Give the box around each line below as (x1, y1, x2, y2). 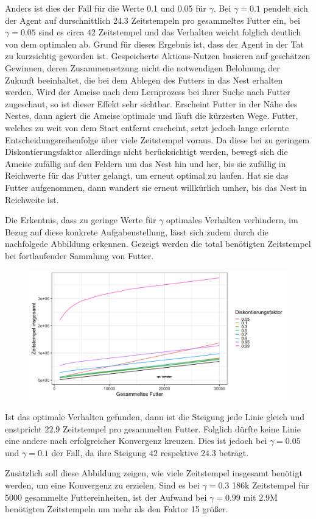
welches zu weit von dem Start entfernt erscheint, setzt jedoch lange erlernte (5, 121, 289, 134)
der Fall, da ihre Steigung (51, 446, 147, 459)
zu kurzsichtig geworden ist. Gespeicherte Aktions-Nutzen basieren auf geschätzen (5, 49, 311, 62)
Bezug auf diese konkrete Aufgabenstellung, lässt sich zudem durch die (5, 225, 269, 238)
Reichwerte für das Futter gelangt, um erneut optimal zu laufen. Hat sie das (5, 169, 289, 182)
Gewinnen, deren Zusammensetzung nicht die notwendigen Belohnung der (5, 61, 280, 74)
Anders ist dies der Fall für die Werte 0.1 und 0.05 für (5, 2, 206, 14)
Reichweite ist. (5, 193, 59, 206)
